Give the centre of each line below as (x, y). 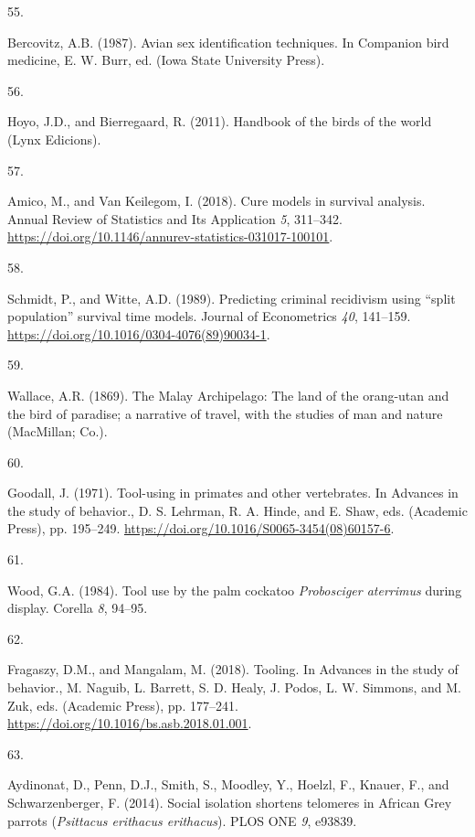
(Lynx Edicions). (54, 139)
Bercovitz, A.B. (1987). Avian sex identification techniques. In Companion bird (228, 42)
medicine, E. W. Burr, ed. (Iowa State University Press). (166, 60)
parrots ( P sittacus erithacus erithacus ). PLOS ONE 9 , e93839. (182, 820)
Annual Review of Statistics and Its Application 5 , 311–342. (175, 218)
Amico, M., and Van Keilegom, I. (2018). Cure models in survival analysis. (216, 201)
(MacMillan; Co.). (58, 431)
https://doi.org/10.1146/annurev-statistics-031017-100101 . (170, 236)
